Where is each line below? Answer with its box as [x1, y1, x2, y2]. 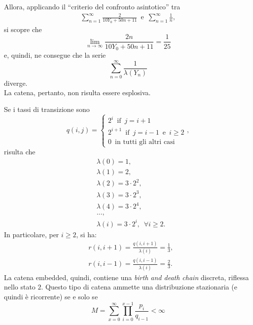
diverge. [4, 77, 28, 88]
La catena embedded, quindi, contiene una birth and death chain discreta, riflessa [4, 272, 249, 282]
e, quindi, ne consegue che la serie [4, 49, 106, 60]
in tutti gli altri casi [115, 138, 175, 145]
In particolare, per [4, 229, 59, 239]
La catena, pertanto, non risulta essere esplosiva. [4, 87, 151, 98]
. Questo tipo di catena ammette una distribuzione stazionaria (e [41, 282, 237, 292]
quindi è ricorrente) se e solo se [4, 291, 98, 301]
